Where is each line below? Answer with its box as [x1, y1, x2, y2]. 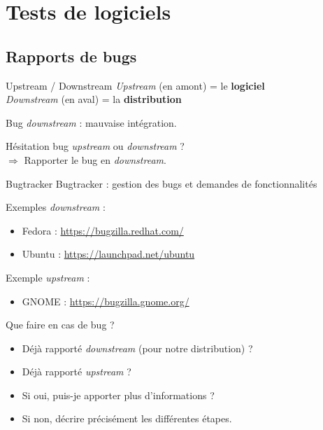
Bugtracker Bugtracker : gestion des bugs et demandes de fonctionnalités [6, 176, 317, 190]
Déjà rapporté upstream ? [22, 364, 131, 379]
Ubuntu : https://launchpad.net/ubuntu [22, 247, 195, 261]
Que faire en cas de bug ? [6, 317, 115, 332]
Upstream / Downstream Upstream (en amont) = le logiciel [6, 78, 265, 92]
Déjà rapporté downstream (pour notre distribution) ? [22, 340, 253, 355]
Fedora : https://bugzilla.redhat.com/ [22, 223, 184, 237]
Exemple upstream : [6, 270, 90, 284]
